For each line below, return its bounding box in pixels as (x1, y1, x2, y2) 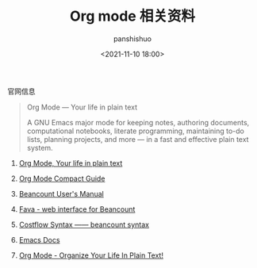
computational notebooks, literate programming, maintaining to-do (26, 126, 245, 136)
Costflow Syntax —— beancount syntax (18, 220, 150, 229)
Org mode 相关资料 (69, 7, 196, 25)
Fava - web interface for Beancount (18, 204, 136, 214)
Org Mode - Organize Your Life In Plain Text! (18, 251, 164, 260)
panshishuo (113, 33, 152, 44)
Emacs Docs (18, 235, 60, 244)
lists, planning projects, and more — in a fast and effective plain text (26, 134, 249, 144)
